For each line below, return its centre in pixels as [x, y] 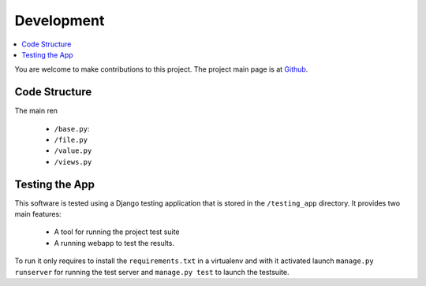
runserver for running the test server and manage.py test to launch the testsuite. [152, 272]
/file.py [71, 140]
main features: [38, 214]
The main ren [36, 111]
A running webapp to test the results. [114, 243]
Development [60, 20]
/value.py [73, 151]
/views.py [73, 162]
